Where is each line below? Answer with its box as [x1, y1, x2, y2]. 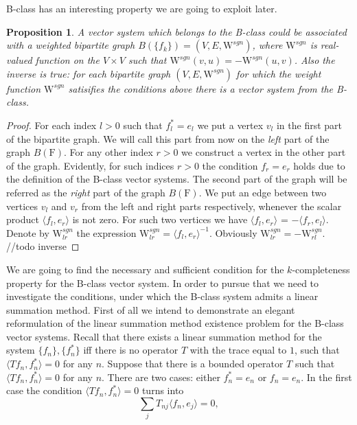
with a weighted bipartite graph [6, 38, 135, 52]
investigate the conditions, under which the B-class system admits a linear [6, 289, 319, 303]
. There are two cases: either [102, 369, 220, 384]
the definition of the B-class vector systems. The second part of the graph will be [6, 172, 347, 186]
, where [252, 38, 283, 52]
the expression [76, 225, 137, 240]
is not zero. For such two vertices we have [72, 212, 248, 227]
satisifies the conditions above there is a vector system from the [68, 81, 334, 95]
